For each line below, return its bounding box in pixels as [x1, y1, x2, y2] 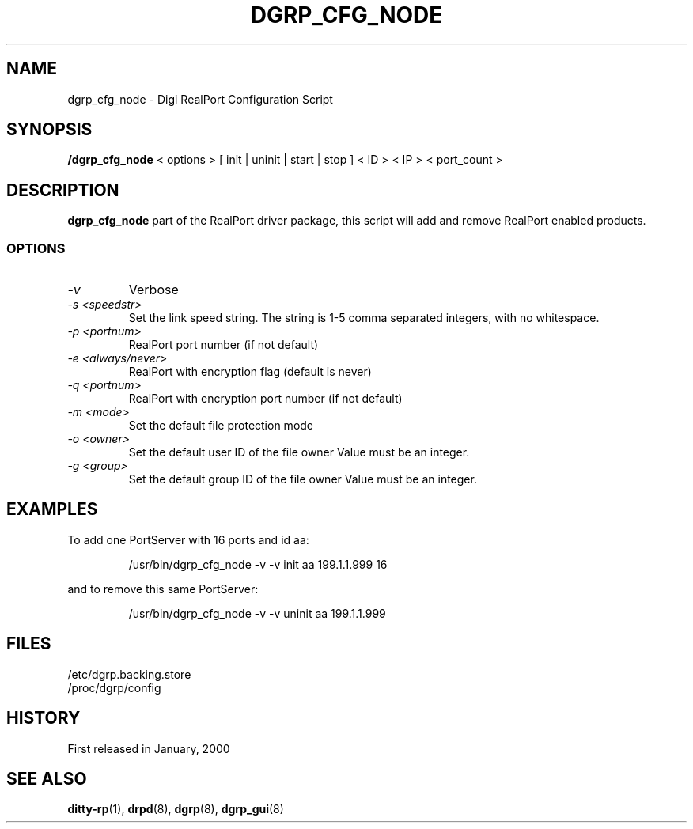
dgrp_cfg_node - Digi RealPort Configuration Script [67, 92, 333, 106]
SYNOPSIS [6, 119, 93, 140]
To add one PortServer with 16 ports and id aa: [67, 532, 309, 547]
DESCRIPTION [6, 180, 119, 200]
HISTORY [6, 708, 81, 729]
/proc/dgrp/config [67, 680, 161, 695]
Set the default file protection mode [128, 418, 314, 433]
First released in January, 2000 [67, 741, 230, 755]
